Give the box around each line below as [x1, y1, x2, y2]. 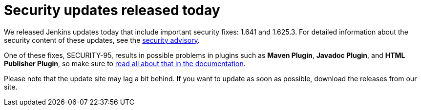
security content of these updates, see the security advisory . [4, 36, 200, 44]
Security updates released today [4, 2, 220, 18]
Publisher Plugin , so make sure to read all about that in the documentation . [4, 59, 246, 68]
